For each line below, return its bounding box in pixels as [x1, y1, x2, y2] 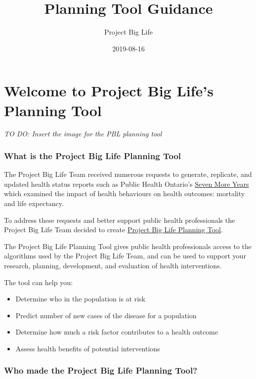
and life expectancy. [4, 198, 64, 209]
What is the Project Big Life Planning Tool [4, 149, 181, 162]
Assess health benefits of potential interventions [15, 343, 160, 353]
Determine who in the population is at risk [15, 294, 145, 304]
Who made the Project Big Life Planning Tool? [4, 364, 198, 377]
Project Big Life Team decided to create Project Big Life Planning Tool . [4, 224, 223, 235]
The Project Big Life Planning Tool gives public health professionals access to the [4, 241, 252, 251]
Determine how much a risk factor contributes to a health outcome [15, 327, 218, 337]
